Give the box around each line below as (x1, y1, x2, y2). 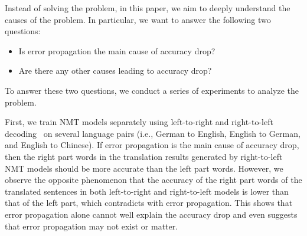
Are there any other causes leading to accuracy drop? (18, 64, 212, 77)
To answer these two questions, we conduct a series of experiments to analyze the (5, 84, 299, 96)
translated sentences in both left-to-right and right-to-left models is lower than (5, 185, 289, 197)
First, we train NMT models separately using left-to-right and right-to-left (5, 116, 273, 128)
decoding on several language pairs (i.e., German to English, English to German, (5, 127, 301, 139)
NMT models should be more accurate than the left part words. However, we (5, 162, 283, 174)
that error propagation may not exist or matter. (5, 219, 178, 232)
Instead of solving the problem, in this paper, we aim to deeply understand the (5, 2, 290, 14)
